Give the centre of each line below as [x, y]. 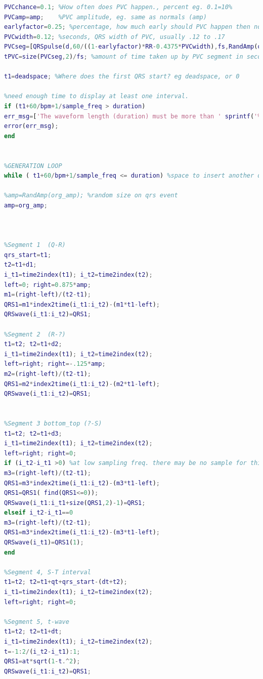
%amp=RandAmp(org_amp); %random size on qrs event [91, 196]
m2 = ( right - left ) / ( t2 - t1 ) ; [48, 374]
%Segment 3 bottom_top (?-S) [53, 423]
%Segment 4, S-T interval [48, 572]
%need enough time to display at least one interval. [97, 96]
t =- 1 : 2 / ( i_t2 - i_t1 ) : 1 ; [42, 651]
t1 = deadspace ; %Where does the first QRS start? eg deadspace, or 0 [122, 77]
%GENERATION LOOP [33, 166]
